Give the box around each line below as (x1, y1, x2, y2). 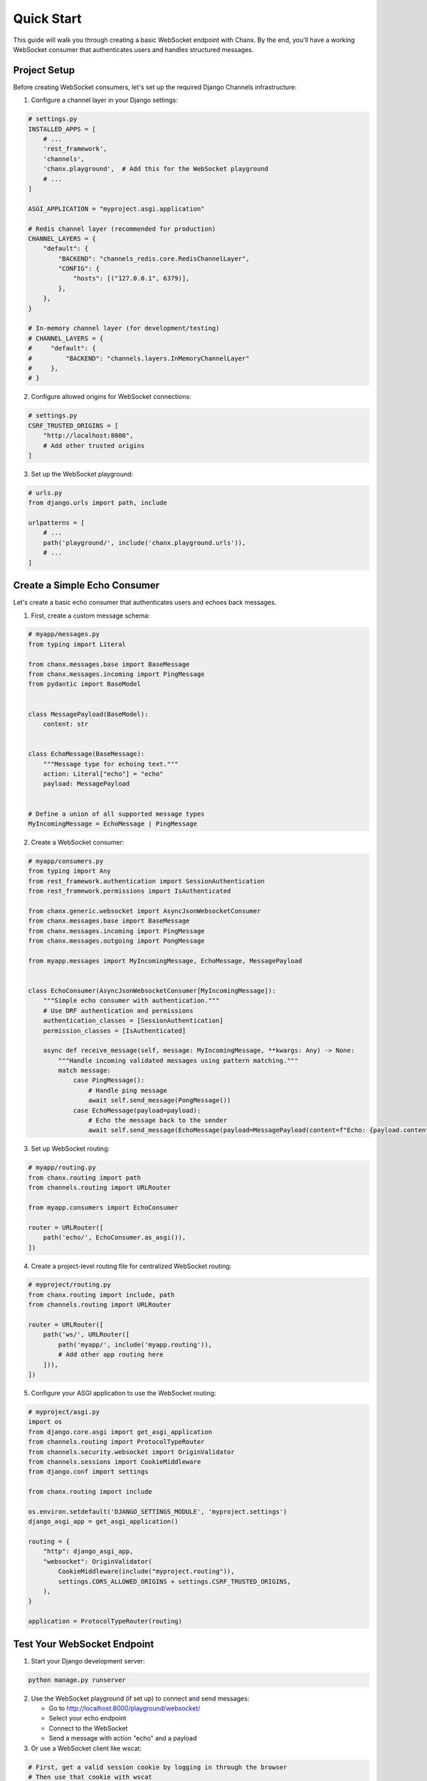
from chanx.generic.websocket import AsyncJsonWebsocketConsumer (28, 907, 261, 915)
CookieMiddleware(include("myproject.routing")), (58, 1567, 235, 1576)
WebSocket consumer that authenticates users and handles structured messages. (13, 45, 254, 53)
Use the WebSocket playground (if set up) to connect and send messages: (31, 1694, 250, 1703)
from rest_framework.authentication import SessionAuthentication (28, 877, 265, 885)
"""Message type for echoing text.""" (43, 759, 179, 768)
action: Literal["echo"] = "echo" (43, 769, 164, 778)
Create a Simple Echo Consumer (13, 579, 160, 591)
